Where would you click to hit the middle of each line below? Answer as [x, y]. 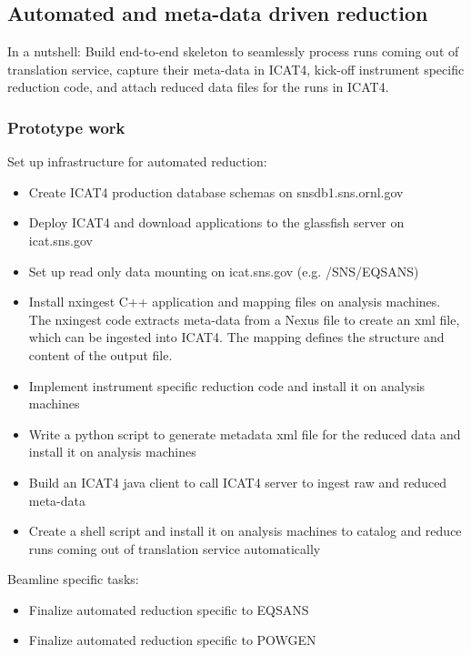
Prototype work [66, 127]
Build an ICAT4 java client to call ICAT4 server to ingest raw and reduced [238, 482]
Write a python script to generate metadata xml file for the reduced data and [245, 433]
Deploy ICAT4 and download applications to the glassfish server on [216, 222]
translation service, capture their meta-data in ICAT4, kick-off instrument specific [236, 69]
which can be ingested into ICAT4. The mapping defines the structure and [236, 337]
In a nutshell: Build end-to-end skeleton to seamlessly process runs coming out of [233, 51]
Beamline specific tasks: [73, 579]
